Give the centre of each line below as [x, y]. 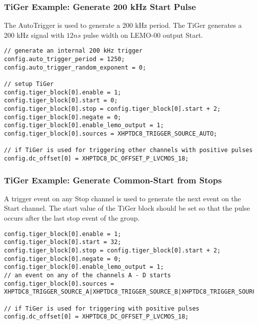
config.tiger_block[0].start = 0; [61, 101]
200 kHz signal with [34, 35]
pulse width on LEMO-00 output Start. [143, 35]
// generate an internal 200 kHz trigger [73, 51]
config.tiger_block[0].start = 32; [63, 242]
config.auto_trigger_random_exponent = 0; [75, 67]
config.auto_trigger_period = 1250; [64, 59]
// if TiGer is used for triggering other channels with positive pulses [129, 150]
